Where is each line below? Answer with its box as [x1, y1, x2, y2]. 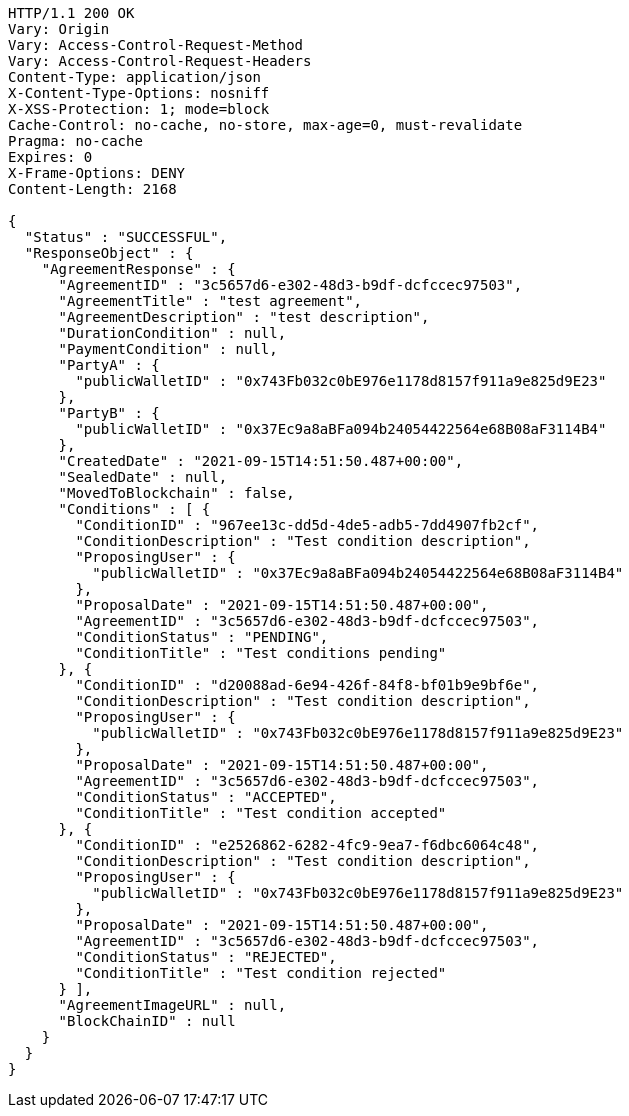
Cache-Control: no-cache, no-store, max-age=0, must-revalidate [8, 117, 523, 133]
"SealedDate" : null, [58, 469, 228, 485]
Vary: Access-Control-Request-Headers [8, 53, 312, 69]
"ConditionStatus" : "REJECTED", [75, 949, 337, 965]
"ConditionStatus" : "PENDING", [75, 629, 329, 645]
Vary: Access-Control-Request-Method [8, 37, 304, 53]
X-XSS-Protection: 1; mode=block [8, 101, 270, 117]
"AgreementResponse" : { [41, 261, 236, 277]
